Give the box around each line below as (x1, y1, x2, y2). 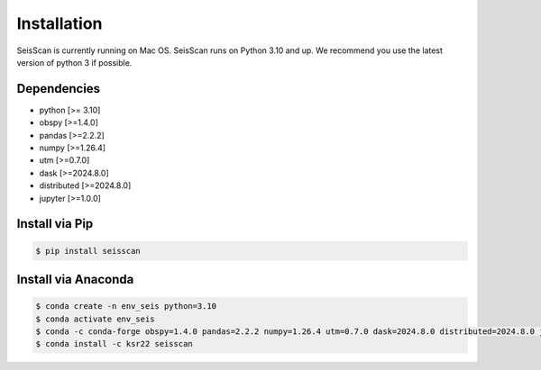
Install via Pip (16, 216, 94, 231)
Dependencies (16, 81, 101, 96)
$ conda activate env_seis (35, 313, 155, 324)
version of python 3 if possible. (16, 57, 133, 68)
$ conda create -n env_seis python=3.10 (35, 302, 216, 311)
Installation (16, 14, 103, 33)
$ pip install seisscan (35, 246, 142, 256)
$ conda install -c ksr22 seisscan (35, 338, 193, 349)
